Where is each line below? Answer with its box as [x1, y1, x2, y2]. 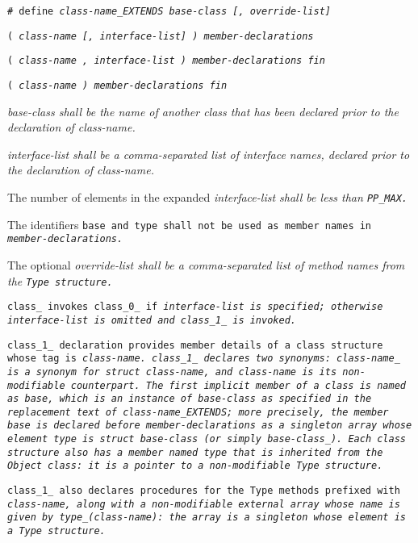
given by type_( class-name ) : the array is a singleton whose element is [7, 512, 406, 524]
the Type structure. [7, 272, 113, 289]
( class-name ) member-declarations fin [7, 79, 228, 91]
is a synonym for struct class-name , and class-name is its [7, 365, 337, 378]
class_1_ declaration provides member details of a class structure [7, 339, 383, 351]
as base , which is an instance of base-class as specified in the [7, 393, 372, 405]
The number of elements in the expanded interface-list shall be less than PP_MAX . [7, 189, 408, 205]
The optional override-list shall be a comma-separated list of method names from [7, 256, 405, 273]
